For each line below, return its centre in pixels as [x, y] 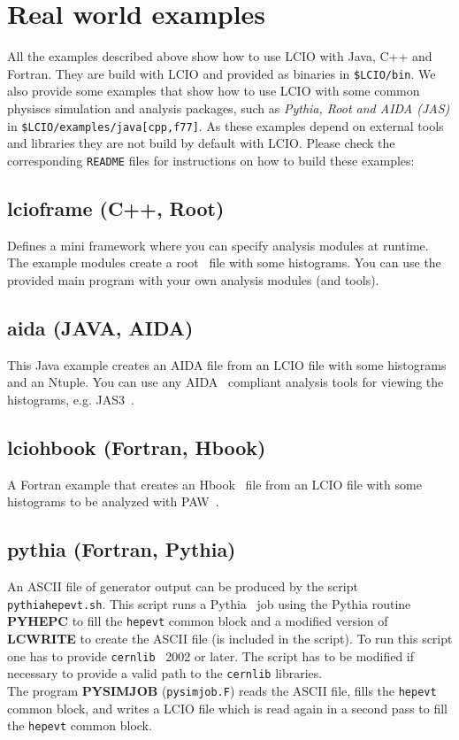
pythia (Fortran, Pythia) [122, 549]
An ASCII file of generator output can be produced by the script [183, 586]
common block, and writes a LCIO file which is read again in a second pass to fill [228, 708]
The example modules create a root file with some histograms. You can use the [224, 262]
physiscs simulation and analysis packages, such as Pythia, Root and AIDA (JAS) [229, 108]
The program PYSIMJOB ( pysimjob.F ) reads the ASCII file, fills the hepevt [222, 690]
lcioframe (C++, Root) [116, 208]
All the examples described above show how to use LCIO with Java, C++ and [220, 56]
